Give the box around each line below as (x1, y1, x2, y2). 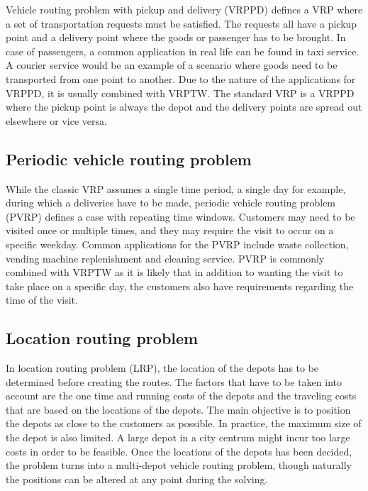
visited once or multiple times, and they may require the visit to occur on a (6, 223, 334, 238)
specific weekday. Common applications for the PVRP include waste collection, (6, 236, 349, 251)
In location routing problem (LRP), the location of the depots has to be (6, 360, 319, 375)
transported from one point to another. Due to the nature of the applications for (6, 71, 356, 86)
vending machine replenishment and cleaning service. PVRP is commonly (6, 250, 325, 265)
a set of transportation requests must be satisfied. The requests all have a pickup (6, 16, 357, 31)
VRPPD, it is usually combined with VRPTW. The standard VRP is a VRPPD (6, 85, 355, 100)
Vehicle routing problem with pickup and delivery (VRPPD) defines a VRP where (6, 2, 363, 16)
